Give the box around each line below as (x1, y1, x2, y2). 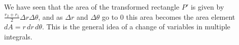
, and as (38, 11, 63, 22)
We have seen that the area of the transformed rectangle (4, 2, 180, 12)
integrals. (4, 31, 32, 42)
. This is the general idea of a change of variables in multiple (42, 21, 230, 32)
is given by (190, 2, 224, 12)
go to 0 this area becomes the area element (102, 11, 235, 22)
